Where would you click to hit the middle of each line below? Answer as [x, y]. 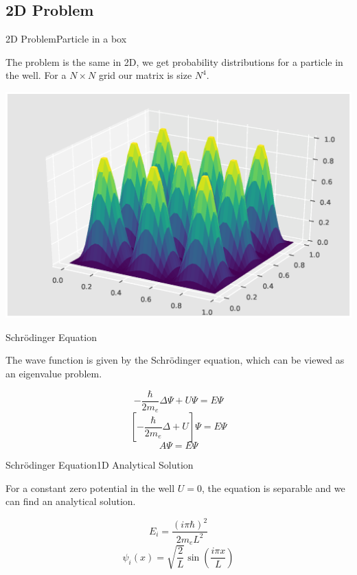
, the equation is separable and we [274, 488]
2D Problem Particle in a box [66, 39]
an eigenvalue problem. [54, 374]
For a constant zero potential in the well [90, 488]
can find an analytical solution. [71, 501]
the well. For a [36, 75]
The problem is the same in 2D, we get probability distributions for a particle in [174, 61]
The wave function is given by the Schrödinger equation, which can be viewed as [175, 360]
